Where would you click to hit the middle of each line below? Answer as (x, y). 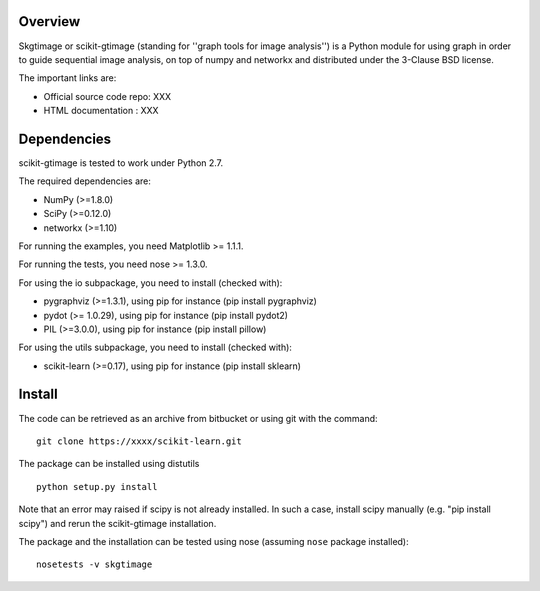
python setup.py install (97, 486)
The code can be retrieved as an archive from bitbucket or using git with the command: (198, 418)
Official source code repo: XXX (107, 96)
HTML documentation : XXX (101, 111)
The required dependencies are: (85, 181)
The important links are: (67, 78)
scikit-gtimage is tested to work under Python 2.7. (121, 162)
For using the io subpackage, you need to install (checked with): (150, 282)
